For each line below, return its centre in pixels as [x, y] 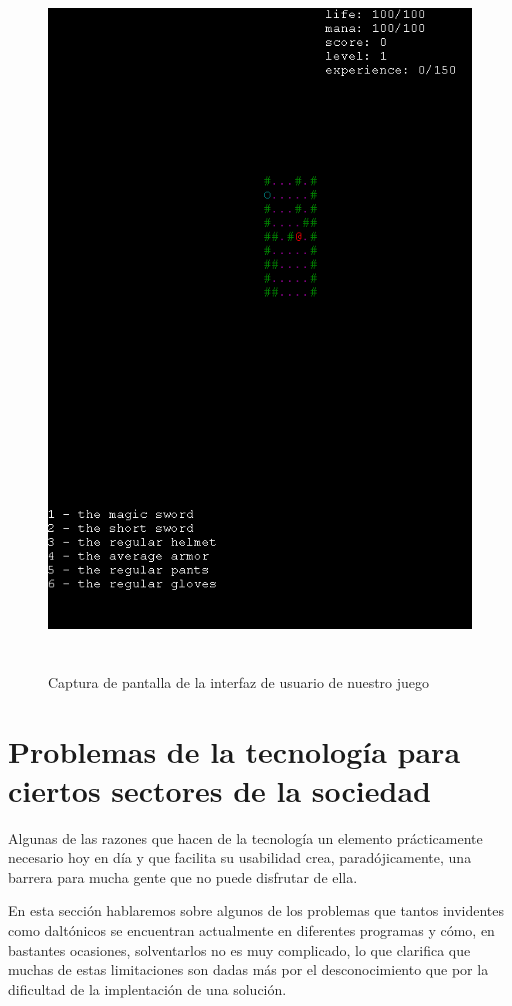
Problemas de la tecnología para [234, 750]
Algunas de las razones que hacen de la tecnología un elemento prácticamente [245, 837]
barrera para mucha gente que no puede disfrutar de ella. [183, 876]
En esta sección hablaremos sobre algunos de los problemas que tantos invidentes [256, 910]
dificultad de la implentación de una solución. [147, 988]
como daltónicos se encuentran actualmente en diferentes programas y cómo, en [251, 930]
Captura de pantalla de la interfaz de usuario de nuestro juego [239, 681]
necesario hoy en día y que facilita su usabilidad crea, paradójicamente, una [240, 857]
